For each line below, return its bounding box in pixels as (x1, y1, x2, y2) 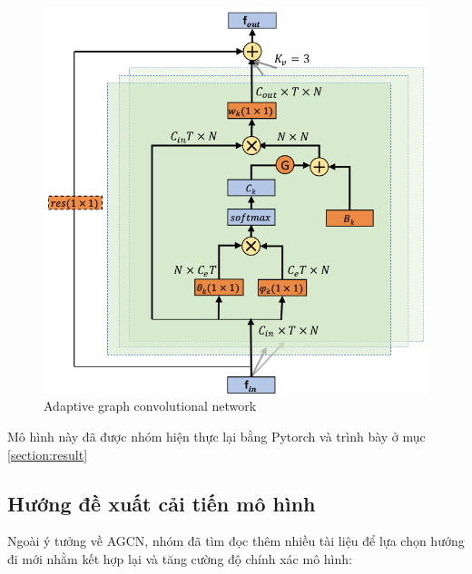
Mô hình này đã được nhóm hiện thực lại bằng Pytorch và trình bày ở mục (7, 427, 426, 445)
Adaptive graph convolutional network (44, 396, 257, 415)
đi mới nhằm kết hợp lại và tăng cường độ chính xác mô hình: (7, 549, 352, 568)
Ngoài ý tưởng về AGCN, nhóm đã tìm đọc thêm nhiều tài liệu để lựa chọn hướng (7, 531, 465, 550)
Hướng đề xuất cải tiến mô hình (7, 489, 316, 517)
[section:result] (7, 444, 88, 463)
